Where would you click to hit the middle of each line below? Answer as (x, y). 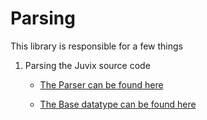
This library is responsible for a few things (96, 46)
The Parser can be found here (101, 84)
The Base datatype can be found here (118, 104)
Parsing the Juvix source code (87, 65)
